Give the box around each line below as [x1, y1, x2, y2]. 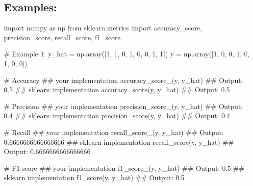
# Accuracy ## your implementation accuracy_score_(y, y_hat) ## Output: [4, 75, 243, 85]
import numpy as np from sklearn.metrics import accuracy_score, [4, 23, 202, 33]
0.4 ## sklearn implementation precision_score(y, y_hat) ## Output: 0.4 [4, 110, 230, 121]
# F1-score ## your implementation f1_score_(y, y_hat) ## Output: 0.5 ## [4, 162, 245, 173]
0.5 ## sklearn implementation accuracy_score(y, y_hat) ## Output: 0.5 [4, 84, 230, 95]
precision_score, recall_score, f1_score [4, 32, 121, 42]
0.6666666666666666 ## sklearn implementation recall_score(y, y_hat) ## [4, 136, 234, 147]
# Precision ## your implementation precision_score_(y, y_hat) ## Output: [4, 101, 243, 111]
